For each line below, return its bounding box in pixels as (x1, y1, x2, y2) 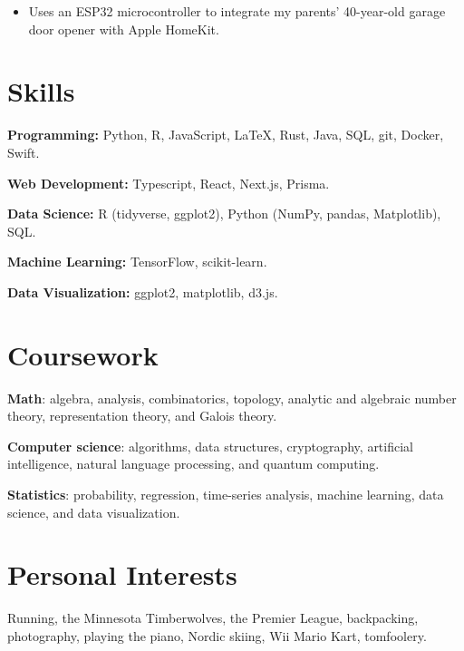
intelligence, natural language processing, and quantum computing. (7, 454, 380, 473)
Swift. (7, 142, 40, 161)
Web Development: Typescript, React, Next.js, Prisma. (7, 173, 330, 192)
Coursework (7, 335, 159, 373)
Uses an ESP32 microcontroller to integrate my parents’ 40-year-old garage (28, 2, 446, 20)
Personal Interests (7, 556, 237, 593)
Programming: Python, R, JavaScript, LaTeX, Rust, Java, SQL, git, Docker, (7, 125, 444, 144)
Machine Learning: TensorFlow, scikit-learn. (7, 252, 267, 271)
